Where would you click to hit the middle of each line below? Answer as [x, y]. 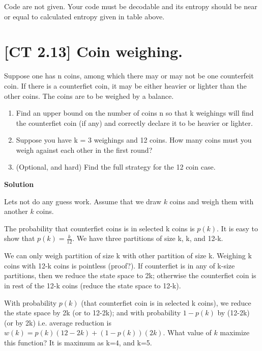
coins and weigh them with [212, 201]
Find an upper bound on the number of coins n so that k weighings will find [135, 113]
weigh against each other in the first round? [84, 150]
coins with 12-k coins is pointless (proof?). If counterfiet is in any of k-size [120, 265]
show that [20, 238]
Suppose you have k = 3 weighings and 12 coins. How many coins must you [134, 140]
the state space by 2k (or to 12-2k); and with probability [93, 313]
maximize [235, 332]
